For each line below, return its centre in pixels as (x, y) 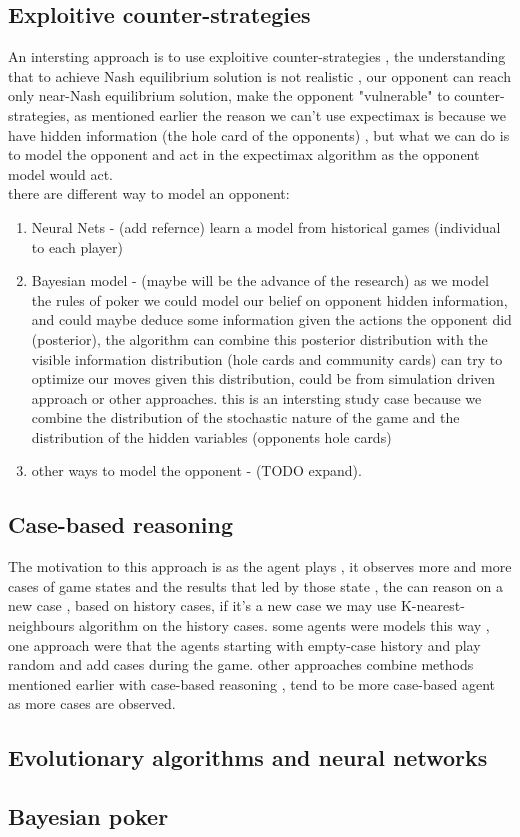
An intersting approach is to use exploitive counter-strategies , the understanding (257, 56)
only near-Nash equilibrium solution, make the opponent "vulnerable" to (229, 95)
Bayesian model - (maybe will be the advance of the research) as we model (260, 280)
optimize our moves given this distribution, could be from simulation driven (263, 378)
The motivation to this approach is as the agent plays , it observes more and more (260, 566)
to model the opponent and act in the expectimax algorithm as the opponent (244, 154)
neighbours (41, 625)
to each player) (77, 246)
